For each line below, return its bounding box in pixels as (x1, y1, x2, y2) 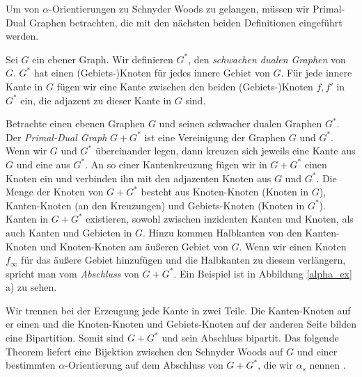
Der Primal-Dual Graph (6, 129, 107, 144)
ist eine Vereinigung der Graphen (144, 129, 286, 144)
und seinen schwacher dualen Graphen (159, 116, 322, 131)
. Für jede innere (281, 65, 352, 80)
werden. (6, 29, 39, 43)
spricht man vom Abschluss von (6, 266, 139, 280)
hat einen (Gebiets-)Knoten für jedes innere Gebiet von (33, 65, 270, 80)
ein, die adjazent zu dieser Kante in (20, 93, 172, 107)
